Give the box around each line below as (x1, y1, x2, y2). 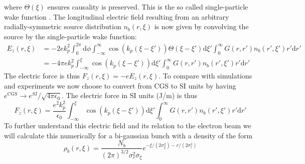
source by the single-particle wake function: (4, 31, 137, 41)
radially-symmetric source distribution (4, 21, 121, 32)
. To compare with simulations (159, 70, 252, 81)
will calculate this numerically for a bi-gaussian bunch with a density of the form (4, 130, 253, 140)
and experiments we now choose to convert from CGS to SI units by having (4, 80, 236, 91)
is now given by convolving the (154, 21, 249, 32)
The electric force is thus (4, 70, 80, 81)
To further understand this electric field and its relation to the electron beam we (4, 120, 251, 130)
